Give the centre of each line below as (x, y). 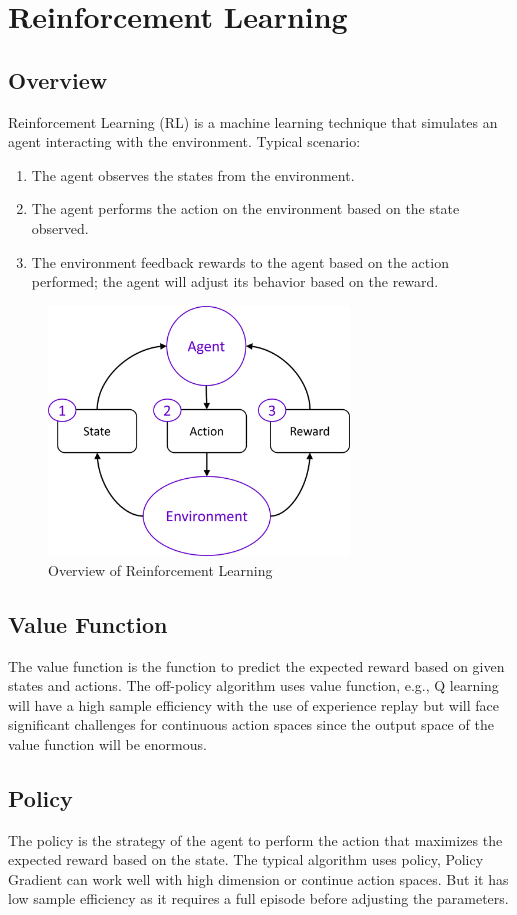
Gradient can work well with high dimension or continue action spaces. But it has (258, 878)
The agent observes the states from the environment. (193, 174)
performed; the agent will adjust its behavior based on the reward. (235, 281)
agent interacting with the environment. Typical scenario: (184, 141)
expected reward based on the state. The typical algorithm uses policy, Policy (246, 859)
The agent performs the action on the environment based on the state (245, 208)
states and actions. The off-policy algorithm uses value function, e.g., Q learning (253, 685)
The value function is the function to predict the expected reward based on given (256, 665)
